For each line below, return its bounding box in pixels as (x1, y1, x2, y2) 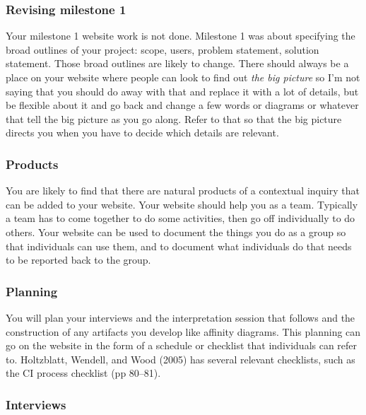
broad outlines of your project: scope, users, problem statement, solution (6, 42, 319, 57)
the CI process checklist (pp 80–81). (6, 366, 161, 380)
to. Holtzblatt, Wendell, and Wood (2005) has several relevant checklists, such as (6, 351, 355, 366)
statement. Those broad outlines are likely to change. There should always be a (6, 56, 349, 71)
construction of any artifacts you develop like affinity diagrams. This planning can (6, 324, 361, 339)
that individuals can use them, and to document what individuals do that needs (6, 238, 352, 253)
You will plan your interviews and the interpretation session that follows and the (6, 310, 355, 325)
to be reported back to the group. (6, 252, 151, 267)
